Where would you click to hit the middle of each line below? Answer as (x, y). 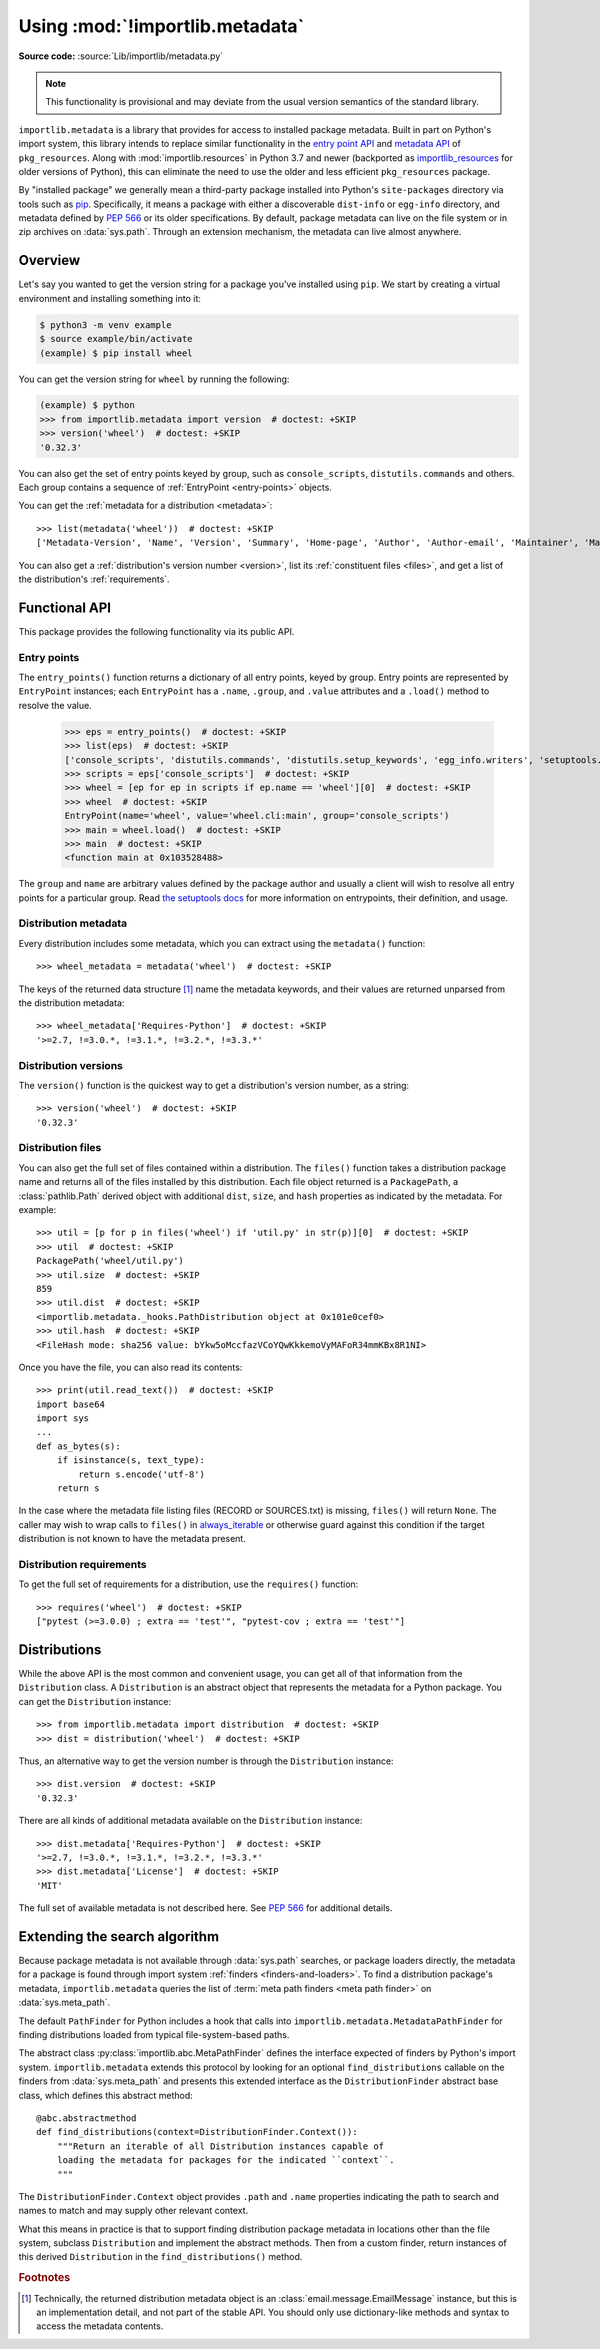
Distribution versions (71, 1065)
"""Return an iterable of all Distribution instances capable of (220, 2146)
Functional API (65, 607)
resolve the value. (55, 705)
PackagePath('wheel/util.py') (110, 1261)
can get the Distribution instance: (95, 1701)
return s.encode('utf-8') (141, 1474)
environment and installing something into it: (110, 298)
